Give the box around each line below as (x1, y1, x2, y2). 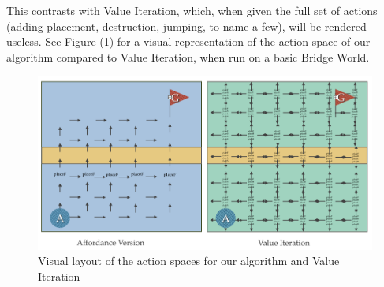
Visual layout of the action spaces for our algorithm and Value (38, 252, 340, 269)
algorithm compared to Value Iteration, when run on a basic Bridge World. (6, 48, 370, 65)
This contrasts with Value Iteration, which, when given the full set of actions (6, 2, 378, 18)
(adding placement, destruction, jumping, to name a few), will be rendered (6, 17, 367, 34)
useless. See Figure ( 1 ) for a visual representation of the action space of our (6, 33, 371, 50)
